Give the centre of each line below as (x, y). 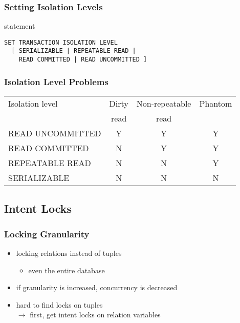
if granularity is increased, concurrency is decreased (97, 287)
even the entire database (67, 270)
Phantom (216, 103)
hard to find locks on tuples (59, 304)
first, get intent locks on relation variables (95, 315)
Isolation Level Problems (56, 81)
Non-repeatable (164, 103)
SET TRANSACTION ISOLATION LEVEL (61, 42)
